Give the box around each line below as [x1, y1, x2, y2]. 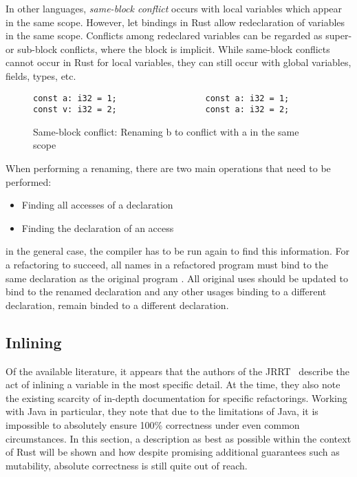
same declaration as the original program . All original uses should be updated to [6, 271, 348, 285]
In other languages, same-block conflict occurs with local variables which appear [6, 1, 343, 15]
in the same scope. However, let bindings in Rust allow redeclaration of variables [6, 14, 345, 29]
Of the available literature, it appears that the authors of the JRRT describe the [6, 363, 349, 378]
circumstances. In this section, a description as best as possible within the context [6, 431, 351, 445]
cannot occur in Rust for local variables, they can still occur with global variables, [6, 55, 351, 70]
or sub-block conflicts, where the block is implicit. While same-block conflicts [6, 41, 330, 56]
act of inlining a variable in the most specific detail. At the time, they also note [6, 377, 340, 392]
